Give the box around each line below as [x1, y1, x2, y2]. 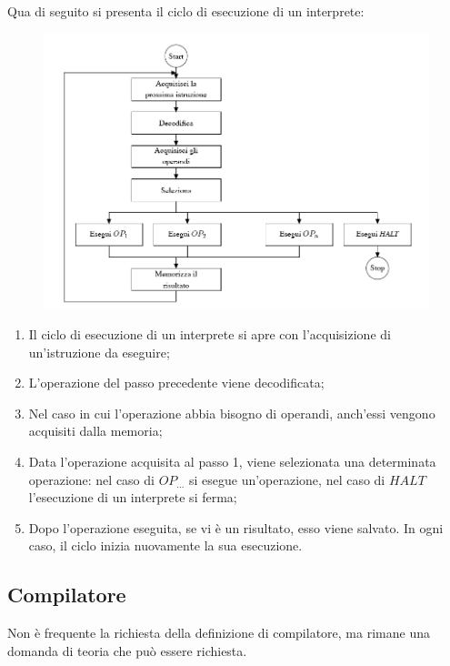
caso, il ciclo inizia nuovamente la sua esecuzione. [28, 536, 303, 555]
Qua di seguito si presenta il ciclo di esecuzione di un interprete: [7, 2, 365, 20]
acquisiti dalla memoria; [28, 421, 163, 440]
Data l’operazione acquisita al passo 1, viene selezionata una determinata [28, 452, 436, 470]
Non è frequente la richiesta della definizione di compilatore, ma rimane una [7, 623, 430, 642]
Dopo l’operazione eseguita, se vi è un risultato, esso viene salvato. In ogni [28, 518, 444, 537]
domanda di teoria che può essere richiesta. [7, 641, 247, 660]
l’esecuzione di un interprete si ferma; [28, 488, 237, 507]
